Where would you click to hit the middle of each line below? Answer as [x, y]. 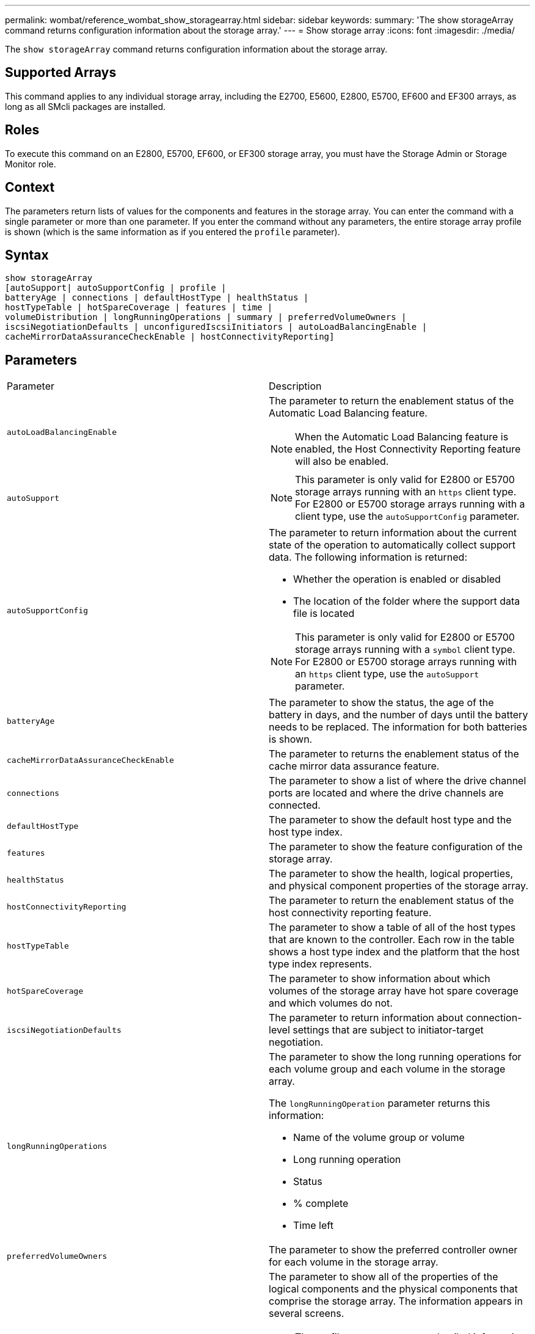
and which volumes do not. [331, 1003]
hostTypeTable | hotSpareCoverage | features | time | [139, 308]
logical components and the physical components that [393, 1289]
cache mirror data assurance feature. [354, 766]
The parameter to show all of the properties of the [384, 1277]
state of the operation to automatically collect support [392, 545]
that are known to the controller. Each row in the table [392, 940]
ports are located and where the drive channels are [386, 793]
